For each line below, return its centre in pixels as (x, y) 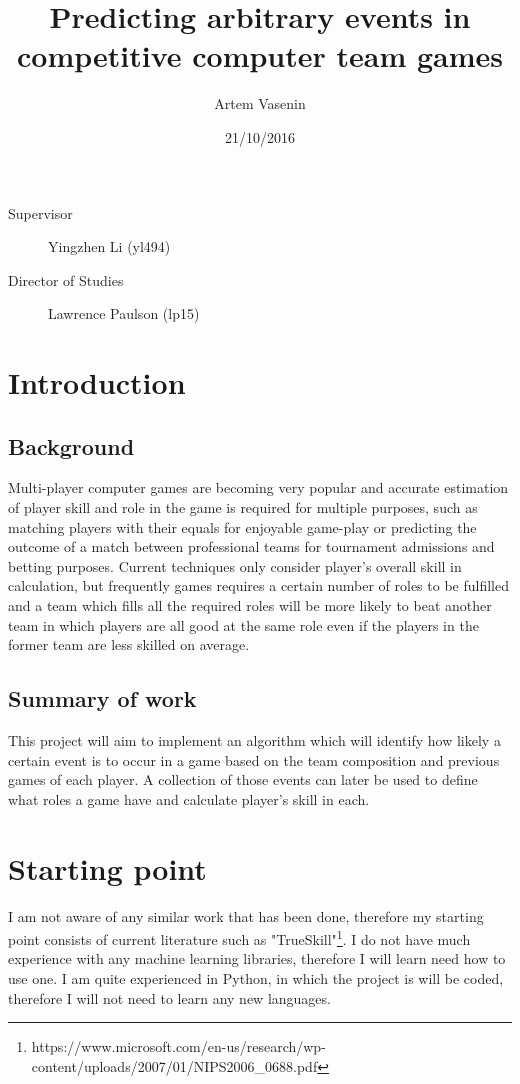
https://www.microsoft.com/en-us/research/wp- (178, 1046)
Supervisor (40, 212)
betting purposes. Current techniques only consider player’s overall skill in (235, 565)
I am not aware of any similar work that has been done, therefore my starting (246, 915)
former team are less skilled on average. (129, 644)
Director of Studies (66, 279)
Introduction (97, 382)
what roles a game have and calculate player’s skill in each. (189, 798)
